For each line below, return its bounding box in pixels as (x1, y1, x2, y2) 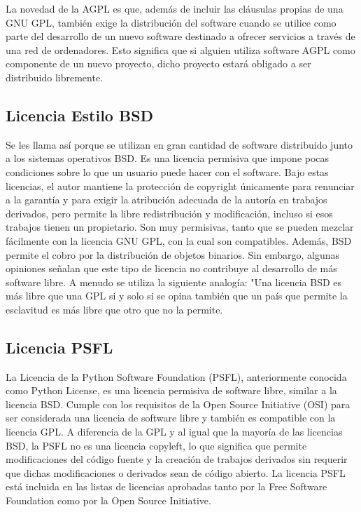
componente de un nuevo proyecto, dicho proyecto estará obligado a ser (6, 56, 311, 71)
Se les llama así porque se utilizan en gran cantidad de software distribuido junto (6, 137, 353, 151)
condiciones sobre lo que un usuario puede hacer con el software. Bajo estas (6, 164, 329, 179)
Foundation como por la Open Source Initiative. (6, 493, 211, 508)
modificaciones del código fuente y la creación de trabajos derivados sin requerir (6, 452, 348, 466)
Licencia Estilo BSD (6, 104, 154, 126)
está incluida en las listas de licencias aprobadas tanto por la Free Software (6, 479, 327, 494)
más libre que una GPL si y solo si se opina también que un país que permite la (6, 288, 348, 303)
